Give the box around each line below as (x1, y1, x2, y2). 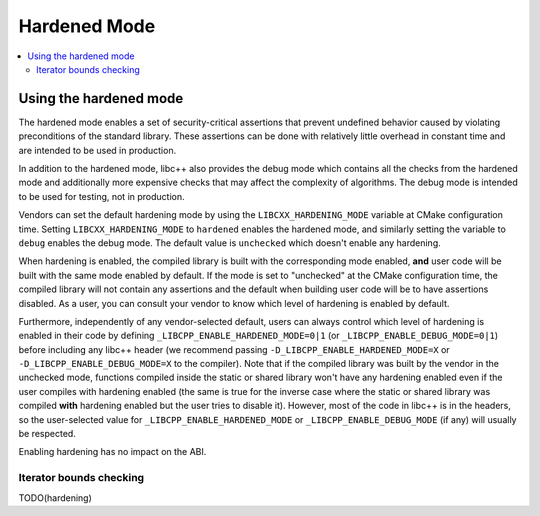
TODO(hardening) (18, 491, 92, 504)
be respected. (18, 428, 77, 440)
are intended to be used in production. (18, 144, 177, 156)
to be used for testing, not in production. (18, 190, 185, 202)
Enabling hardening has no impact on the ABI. (18, 446, 207, 458)
